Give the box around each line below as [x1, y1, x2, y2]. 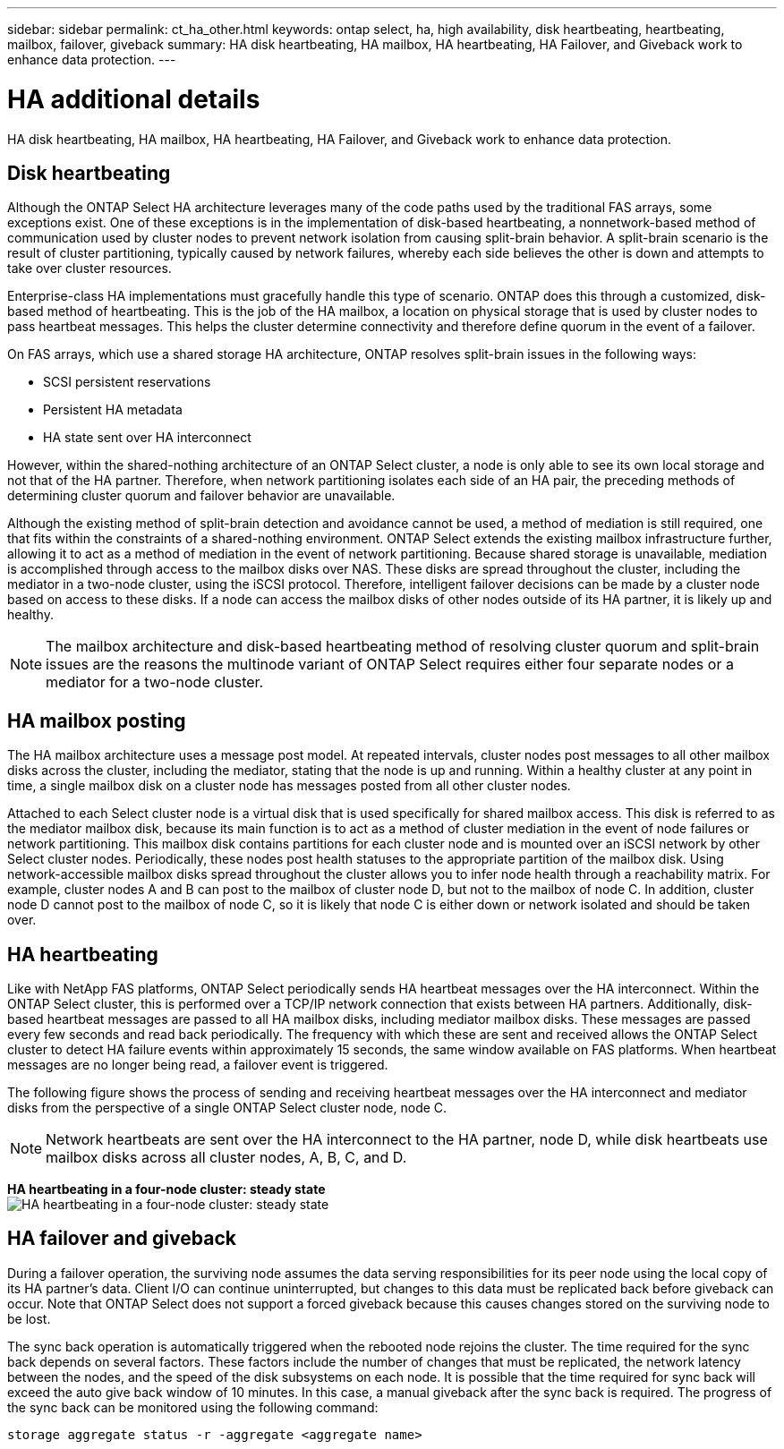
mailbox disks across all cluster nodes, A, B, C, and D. [46, 1148, 407, 1167]
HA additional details [7, 83, 260, 115]
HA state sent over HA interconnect [43, 430, 251, 446]
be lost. [7, 1310, 51, 1326]
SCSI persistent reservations [43, 374, 211, 390]
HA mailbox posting [7, 709, 186, 732]
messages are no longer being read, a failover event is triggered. [7, 1057, 388, 1073]
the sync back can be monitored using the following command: [7, 1399, 379, 1415]
